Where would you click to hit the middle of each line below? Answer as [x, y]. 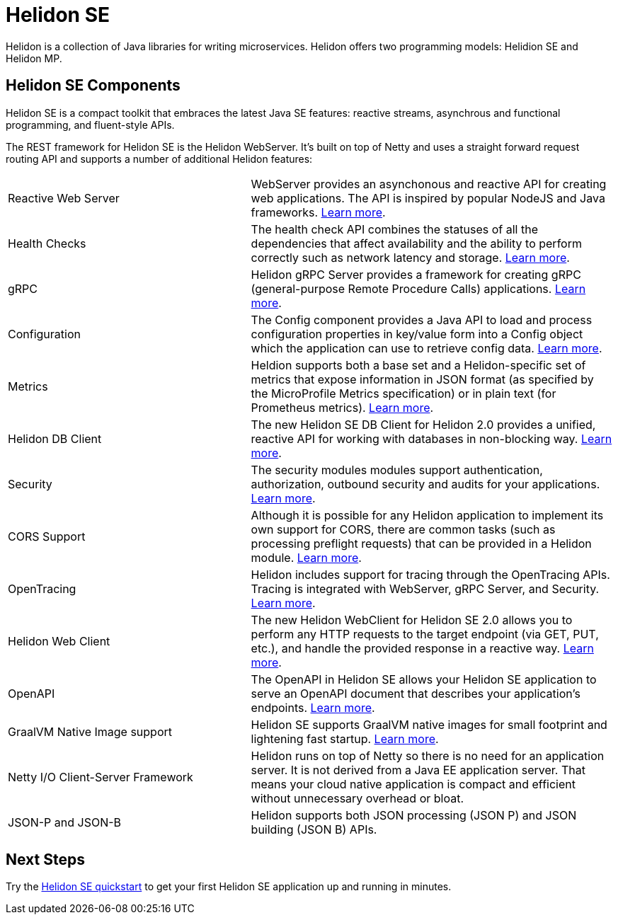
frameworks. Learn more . [318, 212]
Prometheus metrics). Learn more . [342, 407]
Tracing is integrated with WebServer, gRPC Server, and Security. [425, 588]
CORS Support [47, 536]
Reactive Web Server [64, 198]
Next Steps [45, 860]
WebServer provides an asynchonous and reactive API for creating [429, 184]
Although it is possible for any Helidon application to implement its [427, 515]
